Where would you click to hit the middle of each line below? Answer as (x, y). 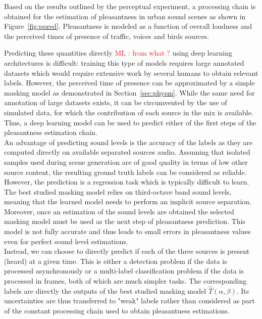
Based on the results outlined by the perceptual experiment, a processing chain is (130, 6)
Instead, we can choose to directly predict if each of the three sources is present (127, 251)
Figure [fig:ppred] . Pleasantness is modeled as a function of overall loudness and (128, 26)
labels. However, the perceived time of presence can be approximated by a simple (129, 83)
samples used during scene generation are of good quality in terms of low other (126, 162)
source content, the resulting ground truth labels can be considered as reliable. (125, 172)
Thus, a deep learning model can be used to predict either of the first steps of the (130, 122)
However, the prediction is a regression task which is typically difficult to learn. (127, 182)
